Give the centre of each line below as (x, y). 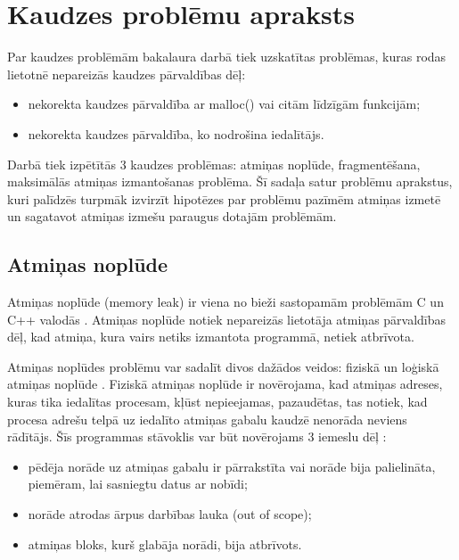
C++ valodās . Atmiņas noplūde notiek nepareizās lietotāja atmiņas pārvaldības (227, 319)
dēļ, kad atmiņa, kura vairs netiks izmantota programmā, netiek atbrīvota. (211, 337)
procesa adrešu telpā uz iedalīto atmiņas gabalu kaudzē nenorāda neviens (207, 419)
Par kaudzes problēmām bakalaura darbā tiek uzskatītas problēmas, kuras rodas (227, 57)
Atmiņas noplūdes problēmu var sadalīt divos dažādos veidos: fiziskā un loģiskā (223, 366)
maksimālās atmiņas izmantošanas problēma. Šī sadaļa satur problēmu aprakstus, (230, 181)
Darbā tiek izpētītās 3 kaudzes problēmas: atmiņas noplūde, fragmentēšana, (214, 164)
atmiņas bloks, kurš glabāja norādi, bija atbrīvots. (165, 544)
